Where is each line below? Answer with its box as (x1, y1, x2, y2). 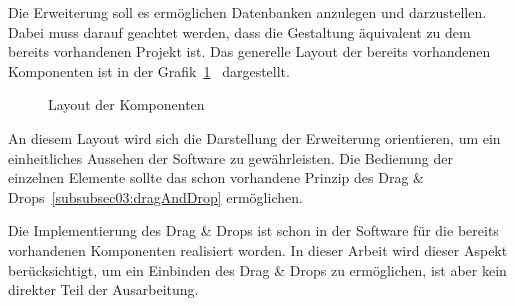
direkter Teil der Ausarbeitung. (8, 279, 199, 300)
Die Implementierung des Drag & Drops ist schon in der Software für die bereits (8, 220, 499, 241)
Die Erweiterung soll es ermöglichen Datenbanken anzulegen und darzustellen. (8, 2, 487, 22)
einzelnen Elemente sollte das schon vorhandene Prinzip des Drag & (8, 167, 424, 188)
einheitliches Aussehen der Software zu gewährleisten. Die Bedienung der (8, 147, 453, 168)
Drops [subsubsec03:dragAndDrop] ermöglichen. (8, 186, 303, 207)
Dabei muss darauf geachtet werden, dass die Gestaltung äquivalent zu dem (8, 21, 471, 42)
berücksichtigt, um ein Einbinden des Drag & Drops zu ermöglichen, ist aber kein (8, 259, 507, 280)
